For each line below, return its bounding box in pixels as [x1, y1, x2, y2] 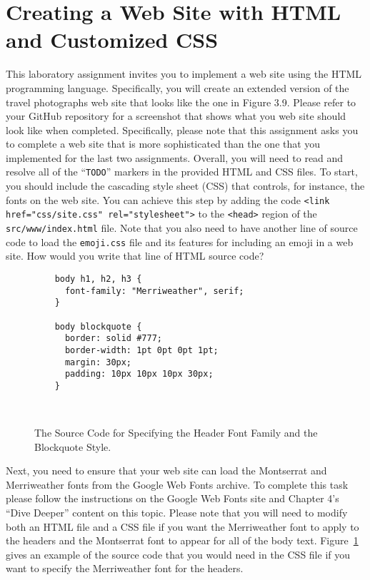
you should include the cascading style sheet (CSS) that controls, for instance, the [6, 178, 365, 193]
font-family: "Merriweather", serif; [64, 285, 244, 296]
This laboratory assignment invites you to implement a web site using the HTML [6, 66, 362, 81]
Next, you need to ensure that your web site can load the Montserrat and [6, 463, 327, 478]
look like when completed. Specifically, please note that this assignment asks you [6, 122, 359, 137]
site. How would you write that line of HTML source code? [6, 248, 264, 263]
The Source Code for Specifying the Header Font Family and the [34, 425, 318, 440]
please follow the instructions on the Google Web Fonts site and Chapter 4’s [6, 491, 339, 506]
